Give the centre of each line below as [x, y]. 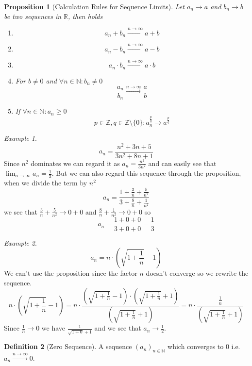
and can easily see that [182, 163]
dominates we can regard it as [75, 163]
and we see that [118, 328]
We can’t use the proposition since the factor [71, 273]
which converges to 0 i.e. [204, 346]
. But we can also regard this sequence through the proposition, [146, 173]
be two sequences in [33, 16]
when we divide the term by [46, 182]
